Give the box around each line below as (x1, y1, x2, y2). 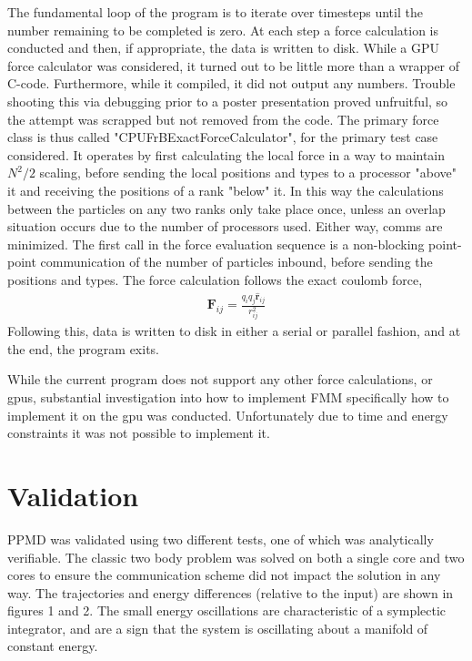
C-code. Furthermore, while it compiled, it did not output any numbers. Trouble (7, 74, 456, 93)
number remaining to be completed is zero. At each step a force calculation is (7, 20, 438, 39)
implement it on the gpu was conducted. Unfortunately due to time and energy (7, 405, 448, 424)
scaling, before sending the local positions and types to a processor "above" (39, 163, 457, 182)
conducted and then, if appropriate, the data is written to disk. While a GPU (7, 38, 440, 57)
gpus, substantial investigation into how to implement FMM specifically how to (7, 388, 449, 407)
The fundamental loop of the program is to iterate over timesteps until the (7, 3, 423, 21)
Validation (7, 476, 139, 514)
